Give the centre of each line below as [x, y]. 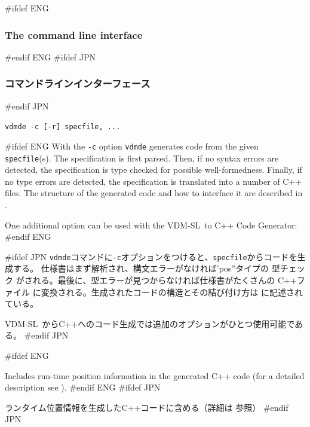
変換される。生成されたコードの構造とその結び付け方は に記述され [172, 292]
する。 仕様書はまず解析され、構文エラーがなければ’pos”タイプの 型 [146, 268]
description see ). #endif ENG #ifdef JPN [83, 387]
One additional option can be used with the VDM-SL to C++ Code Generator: [151, 225]
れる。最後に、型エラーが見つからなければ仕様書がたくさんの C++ [165, 280]
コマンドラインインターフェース [78, 83]
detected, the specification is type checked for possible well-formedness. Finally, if [154, 170]
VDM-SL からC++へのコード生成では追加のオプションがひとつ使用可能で [150, 323]
